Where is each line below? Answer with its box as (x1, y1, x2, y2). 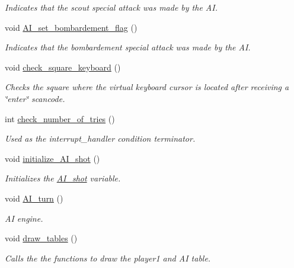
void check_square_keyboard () (5, 60, 121, 73)
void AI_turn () (5, 192, 63, 204)
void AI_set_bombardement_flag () (5, 21, 138, 33)
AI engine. (5, 212, 43, 224)
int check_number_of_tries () (5, 112, 115, 125)
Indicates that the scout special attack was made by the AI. (5, 1, 218, 13)
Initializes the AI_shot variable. (5, 172, 121, 184)
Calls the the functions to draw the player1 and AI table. (5, 251, 211, 264)
